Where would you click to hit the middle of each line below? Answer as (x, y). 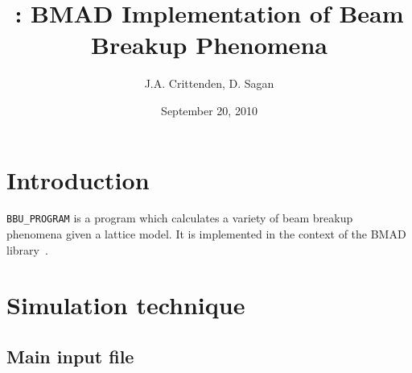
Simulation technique (126, 305)
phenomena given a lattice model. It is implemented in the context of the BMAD (206, 234)
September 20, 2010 (209, 110)
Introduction (78, 179)
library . (27, 249)
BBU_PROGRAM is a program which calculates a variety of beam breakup (180, 218)
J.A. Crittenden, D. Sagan (209, 83)
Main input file (70, 356)
